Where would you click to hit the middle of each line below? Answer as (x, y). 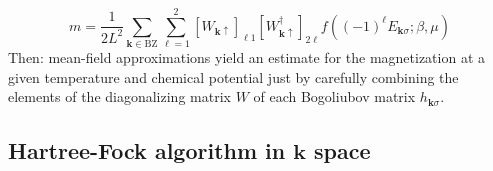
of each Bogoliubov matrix (334, 96)
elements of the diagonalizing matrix (119, 96)
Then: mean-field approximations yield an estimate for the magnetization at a (247, 57)
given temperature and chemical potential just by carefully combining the (233, 76)
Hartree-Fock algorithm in (147, 150)
